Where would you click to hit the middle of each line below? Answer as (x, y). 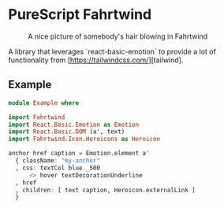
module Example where (44, 103)
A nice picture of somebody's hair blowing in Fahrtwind (118, 36)
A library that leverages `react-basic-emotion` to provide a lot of (112, 51)
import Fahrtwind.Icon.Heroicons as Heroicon (84, 139)
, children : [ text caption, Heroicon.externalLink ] (105, 190)
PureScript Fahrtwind (80, 15)
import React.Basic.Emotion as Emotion (74, 124)
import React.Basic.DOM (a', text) (67, 132)
